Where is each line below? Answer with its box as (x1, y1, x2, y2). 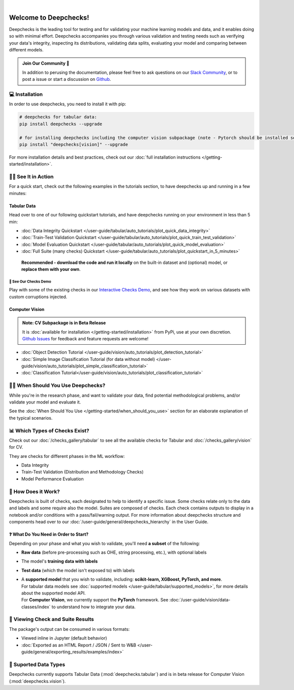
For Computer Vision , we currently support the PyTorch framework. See (21, 597, 169, 603)
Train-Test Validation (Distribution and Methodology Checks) (21, 469, 144, 475)
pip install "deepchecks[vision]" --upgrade (19, 142, 128, 147)
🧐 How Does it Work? (9, 488, 60, 495)
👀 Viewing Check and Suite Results (9, 616, 94, 623)
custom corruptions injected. (9, 294, 68, 300)
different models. (9, 47, 44, 53)
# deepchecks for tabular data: (19, 114, 98, 120)
